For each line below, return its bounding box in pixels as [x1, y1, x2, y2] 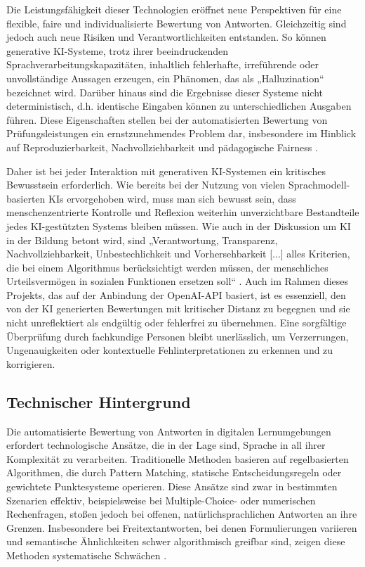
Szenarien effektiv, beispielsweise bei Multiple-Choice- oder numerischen [6, 492, 316, 507]
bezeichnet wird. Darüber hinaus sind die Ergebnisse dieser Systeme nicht [6, 84, 323, 99]
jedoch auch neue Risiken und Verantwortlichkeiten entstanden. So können [6, 30, 326, 44]
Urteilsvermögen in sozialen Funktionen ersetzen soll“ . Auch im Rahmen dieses [6, 274, 349, 288]
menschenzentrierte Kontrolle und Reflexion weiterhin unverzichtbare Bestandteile [6, 205, 359, 219]
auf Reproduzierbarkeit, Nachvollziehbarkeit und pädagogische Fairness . [6, 139, 318, 154]
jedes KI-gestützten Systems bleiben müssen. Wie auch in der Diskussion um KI [6, 218, 351, 233]
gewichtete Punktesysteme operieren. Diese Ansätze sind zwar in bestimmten [6, 479, 338, 494]
